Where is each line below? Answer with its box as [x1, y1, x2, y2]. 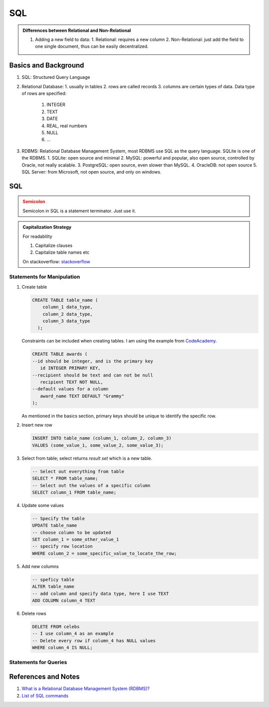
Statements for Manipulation [9, 273, 80, 280]
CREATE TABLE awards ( [32, 352, 88, 357]
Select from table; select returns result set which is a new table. [21, 455, 152, 461]
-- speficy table [32, 576, 75, 582]
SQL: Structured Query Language [21, 74, 91, 80]
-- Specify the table [32, 516, 85, 521]
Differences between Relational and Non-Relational [22, 27, 132, 33]
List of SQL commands [21, 693, 69, 699]
